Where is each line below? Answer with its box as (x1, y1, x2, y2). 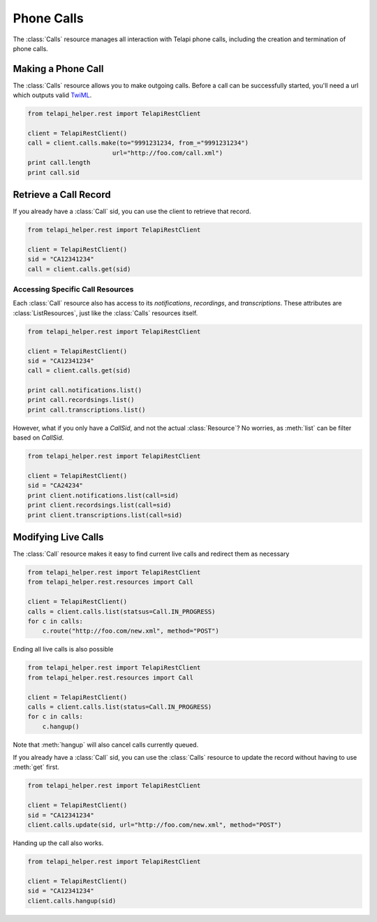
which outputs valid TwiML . (13, 91, 92, 99)
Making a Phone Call (13, 63, 104, 75)
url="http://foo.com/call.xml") (112, 149, 223, 157)
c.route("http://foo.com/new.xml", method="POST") (42, 627, 219, 635)
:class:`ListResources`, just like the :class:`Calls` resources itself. (13, 308, 198, 317)
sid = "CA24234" (27, 482, 84, 489)
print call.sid (27, 168, 80, 176)
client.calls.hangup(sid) (27, 897, 117, 905)
